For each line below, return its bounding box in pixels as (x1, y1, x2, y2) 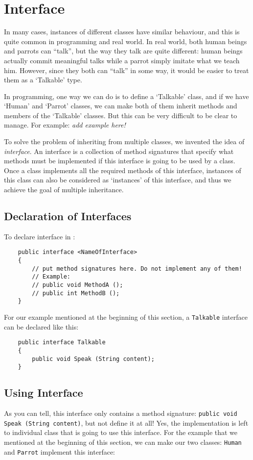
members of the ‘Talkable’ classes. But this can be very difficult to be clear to (4, 110, 237, 120)
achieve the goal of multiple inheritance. (4, 184, 124, 195)
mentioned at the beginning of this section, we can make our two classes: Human (4, 437, 242, 447)
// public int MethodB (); (32, 289, 120, 297)
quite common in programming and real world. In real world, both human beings (4, 36, 247, 46)
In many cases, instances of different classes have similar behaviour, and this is (4, 26, 240, 37)
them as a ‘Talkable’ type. (4, 75, 82, 85)
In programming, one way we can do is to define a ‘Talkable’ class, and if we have (4, 91, 249, 101)
